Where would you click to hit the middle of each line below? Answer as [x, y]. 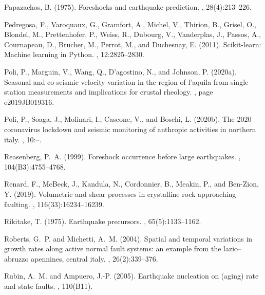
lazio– [233, 248]
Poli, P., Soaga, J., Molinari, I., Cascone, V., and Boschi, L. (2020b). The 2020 [128, 119]
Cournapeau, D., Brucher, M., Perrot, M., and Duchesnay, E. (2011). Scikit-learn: [133, 44]
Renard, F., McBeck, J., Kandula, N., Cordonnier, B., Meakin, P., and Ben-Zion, [131, 184]
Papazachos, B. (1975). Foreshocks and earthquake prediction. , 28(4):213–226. [128, 7]
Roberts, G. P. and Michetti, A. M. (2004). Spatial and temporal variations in [128, 238]
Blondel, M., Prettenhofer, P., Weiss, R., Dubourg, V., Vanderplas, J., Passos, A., [133, 34]
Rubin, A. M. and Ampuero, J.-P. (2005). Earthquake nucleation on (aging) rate [131, 276]
